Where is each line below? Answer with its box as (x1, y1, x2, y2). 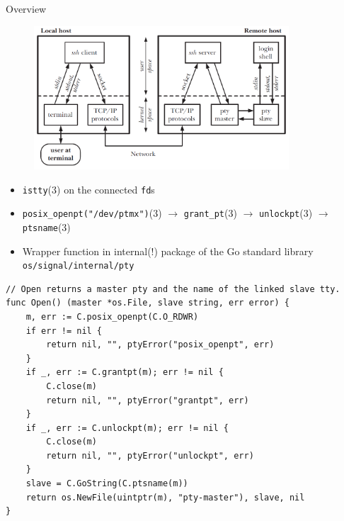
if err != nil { (25, 325, 103, 336)
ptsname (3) (22, 219, 71, 234)
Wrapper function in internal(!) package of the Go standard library (22, 243, 314, 258)
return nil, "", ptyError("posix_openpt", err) (46, 340, 275, 350)
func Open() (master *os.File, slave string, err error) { (6, 298, 289, 308)
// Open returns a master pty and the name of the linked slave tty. (6, 284, 340, 294)
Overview (6, 1, 47, 16)
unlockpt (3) (259, 206, 313, 220)
